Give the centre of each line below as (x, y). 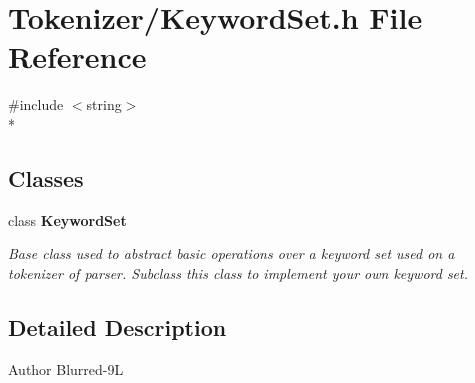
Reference (77, 56)
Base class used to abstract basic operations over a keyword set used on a (231, 253)
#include (36, 104)
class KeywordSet (67, 219)
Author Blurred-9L (66, 368)
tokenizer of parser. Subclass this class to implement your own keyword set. (238, 272)
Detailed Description (117, 326)
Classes (46, 177)
